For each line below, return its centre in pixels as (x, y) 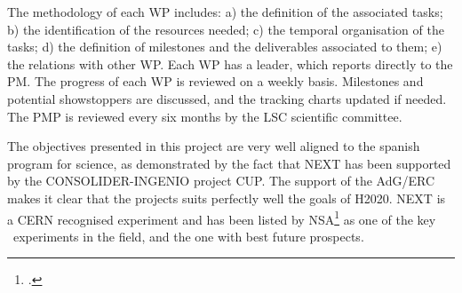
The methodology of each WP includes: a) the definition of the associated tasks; (225, 12)
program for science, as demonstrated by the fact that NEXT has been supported (229, 163)
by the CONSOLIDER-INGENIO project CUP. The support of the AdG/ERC (221, 181)
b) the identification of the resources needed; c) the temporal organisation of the (226, 29)
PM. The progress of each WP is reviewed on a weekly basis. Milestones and (215, 81)
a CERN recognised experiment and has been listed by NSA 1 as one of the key (222, 218)
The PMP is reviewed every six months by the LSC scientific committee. (205, 116)
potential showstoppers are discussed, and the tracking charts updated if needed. (227, 98)
